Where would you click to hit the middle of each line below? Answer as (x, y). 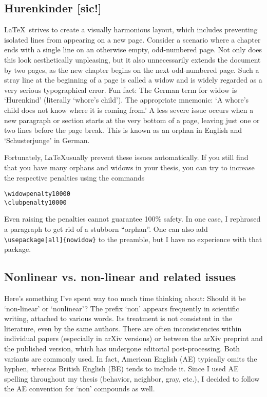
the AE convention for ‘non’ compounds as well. (80, 389)
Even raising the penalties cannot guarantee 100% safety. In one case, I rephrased (132, 219)
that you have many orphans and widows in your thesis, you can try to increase (129, 167)
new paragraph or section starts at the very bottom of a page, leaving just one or (132, 120)
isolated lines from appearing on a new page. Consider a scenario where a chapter (132, 39)
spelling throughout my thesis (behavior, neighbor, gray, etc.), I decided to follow (132, 378)
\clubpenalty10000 (35, 202)
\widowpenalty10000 (37, 194)
